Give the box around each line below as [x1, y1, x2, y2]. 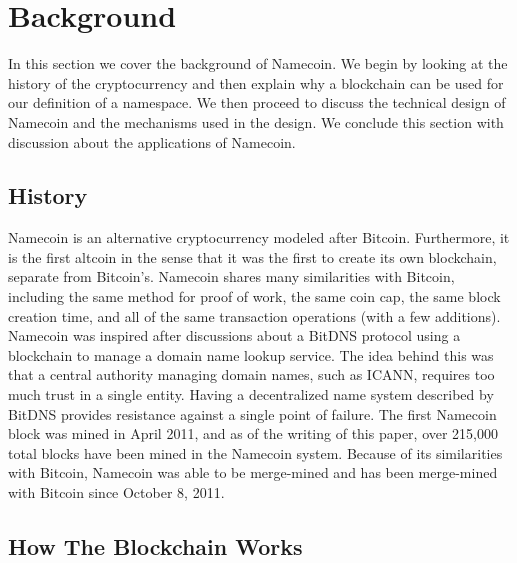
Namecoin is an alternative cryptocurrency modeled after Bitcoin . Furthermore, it [8, 227, 510, 248]
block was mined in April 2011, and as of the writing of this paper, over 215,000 [8, 423, 499, 444]
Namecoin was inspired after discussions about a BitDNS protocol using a [8, 325, 461, 346]
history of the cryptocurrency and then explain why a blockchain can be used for [8, 72, 504, 93]
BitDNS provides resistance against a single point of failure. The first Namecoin [8, 403, 497, 424]
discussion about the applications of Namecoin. [8, 131, 296, 152]
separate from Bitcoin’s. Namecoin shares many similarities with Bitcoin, [8, 266, 455, 287]
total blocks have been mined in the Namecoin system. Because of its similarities [8, 442, 503, 463]
